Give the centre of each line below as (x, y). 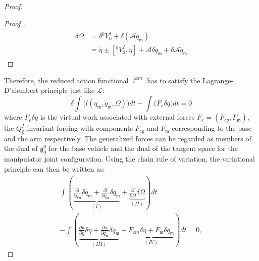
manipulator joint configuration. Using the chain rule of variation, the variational (129, 159)
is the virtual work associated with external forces (117, 117)
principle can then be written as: (55, 168)
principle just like (68, 90)
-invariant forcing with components (79, 128)
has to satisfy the (174, 80)
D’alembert (21, 90)
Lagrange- (218, 80)
